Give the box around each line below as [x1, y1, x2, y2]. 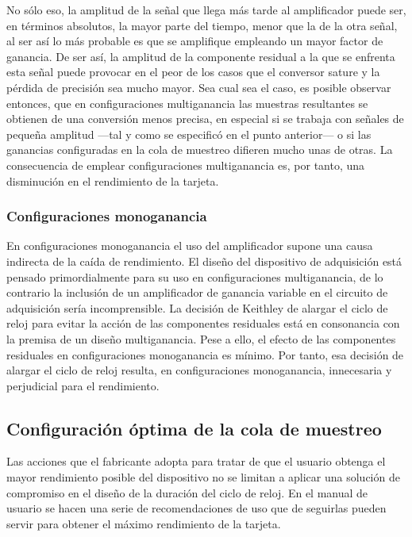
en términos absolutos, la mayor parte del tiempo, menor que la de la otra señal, [6, 17, 398, 33]
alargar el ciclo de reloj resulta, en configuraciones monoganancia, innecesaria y [6, 362, 392, 378]
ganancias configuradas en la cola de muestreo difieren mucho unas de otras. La [6, 141, 393, 158]
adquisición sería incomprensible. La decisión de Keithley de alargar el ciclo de [6, 299, 388, 316]
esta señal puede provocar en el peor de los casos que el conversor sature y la [6, 63, 380, 80]
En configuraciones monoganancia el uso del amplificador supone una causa [6, 237, 373, 254]
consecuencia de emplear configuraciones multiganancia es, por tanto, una [6, 156, 365, 173]
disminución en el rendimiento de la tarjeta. [6, 172, 219, 189]
